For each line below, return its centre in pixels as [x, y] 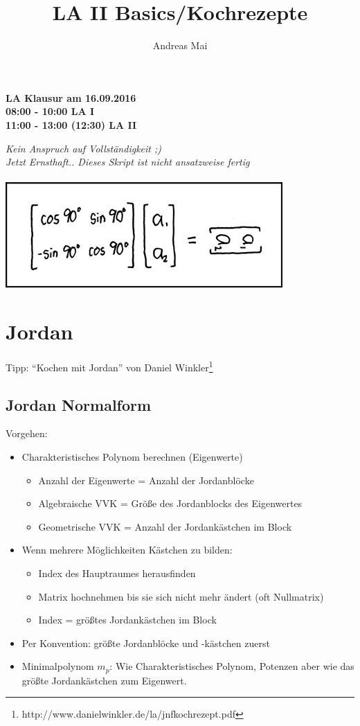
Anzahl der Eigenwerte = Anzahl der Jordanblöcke [146, 480]
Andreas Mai [180, 45]
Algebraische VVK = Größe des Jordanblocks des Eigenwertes [170, 503]
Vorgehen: [27, 433]
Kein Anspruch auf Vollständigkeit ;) [83, 148]
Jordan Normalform [79, 404]
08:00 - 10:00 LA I [50, 111]
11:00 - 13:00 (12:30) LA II [71, 124]
